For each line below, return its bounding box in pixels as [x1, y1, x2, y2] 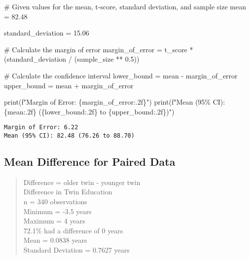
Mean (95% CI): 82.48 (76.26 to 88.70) [4, 132, 135, 139]
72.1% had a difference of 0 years [23, 225, 123, 235]
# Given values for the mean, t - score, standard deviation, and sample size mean [4, 1, 246, 11]
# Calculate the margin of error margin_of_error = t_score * [4, 44, 193, 54]
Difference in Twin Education [23, 186, 112, 197]
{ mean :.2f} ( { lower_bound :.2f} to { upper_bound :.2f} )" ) [4, 106, 175, 116]
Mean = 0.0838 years [23, 235, 87, 245]
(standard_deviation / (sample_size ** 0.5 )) [4, 54, 140, 64]
